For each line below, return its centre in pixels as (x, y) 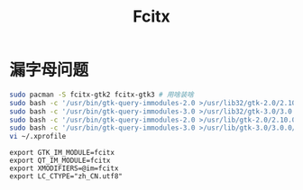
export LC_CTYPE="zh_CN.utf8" (66, 176)
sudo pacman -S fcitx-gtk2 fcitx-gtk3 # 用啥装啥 (101, 95)
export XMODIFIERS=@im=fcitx (64, 168)
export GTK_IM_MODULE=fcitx (62, 153)
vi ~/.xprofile (38, 137)
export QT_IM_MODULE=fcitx (60, 161)
